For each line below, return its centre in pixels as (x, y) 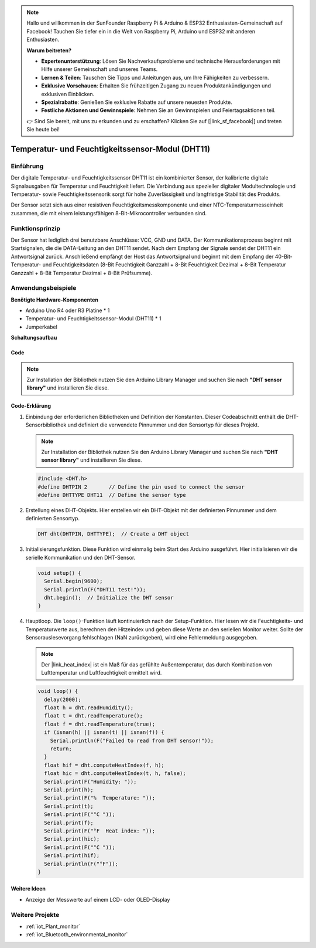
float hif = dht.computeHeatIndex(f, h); (104, 765)
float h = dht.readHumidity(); (89, 708)
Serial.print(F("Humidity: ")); (90, 781)
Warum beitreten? (49, 50)
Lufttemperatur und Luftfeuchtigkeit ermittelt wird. (102, 673)
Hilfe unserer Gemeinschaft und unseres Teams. (99, 69)
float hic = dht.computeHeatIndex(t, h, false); (115, 773)
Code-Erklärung (31, 406)
